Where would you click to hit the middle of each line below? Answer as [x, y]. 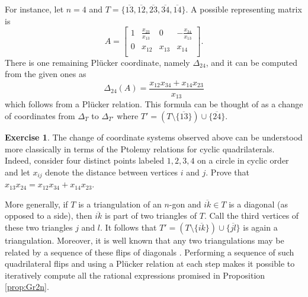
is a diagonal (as [258, 204]
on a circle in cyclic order [243, 160]
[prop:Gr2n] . [27, 287]
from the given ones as [46, 74]
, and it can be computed [252, 62]
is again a [260, 227]
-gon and [185, 204]
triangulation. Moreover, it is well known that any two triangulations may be [145, 240]
